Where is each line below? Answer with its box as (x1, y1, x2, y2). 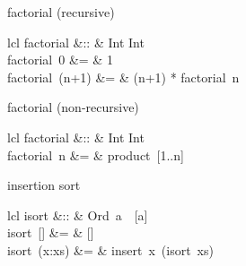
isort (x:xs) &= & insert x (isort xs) (7, 240, 214, 259)
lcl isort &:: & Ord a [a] (7, 205, 148, 224)
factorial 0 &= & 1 (7, 50, 113, 69)
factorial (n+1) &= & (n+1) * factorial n (7, 67, 240, 86)
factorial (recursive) (7, 3, 115, 21)
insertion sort (7, 176, 81, 194)
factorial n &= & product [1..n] (7, 145, 184, 164)
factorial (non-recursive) (7, 98, 139, 116)
